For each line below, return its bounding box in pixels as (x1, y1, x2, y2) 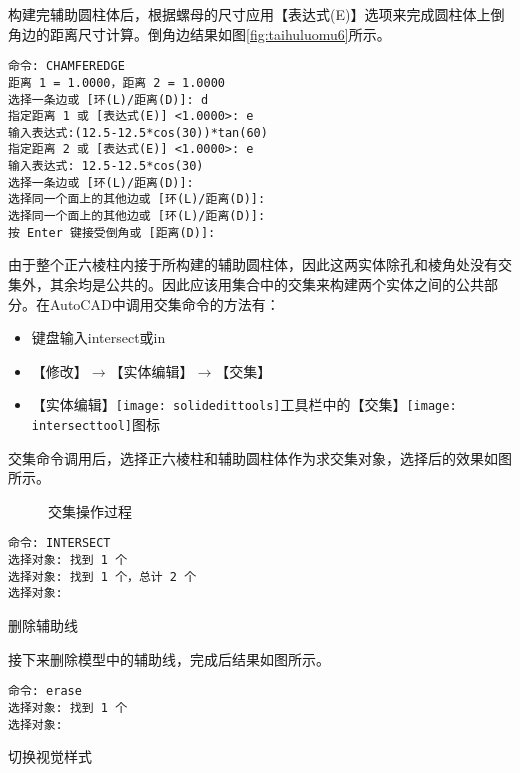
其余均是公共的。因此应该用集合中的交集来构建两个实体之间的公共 (49, 274, 484, 294)
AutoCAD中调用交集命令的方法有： (49, 293, 280, 314)
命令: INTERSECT (8, 536, 111, 551)
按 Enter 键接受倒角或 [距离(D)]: (8, 225, 216, 240)
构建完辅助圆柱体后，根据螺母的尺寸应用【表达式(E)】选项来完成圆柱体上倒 (8, 4, 505, 24)
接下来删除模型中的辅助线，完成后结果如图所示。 (8, 648, 330, 669)
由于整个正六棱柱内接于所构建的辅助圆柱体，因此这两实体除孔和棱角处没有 (8, 254, 498, 275)
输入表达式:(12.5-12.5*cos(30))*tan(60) (8, 125, 268, 140)
